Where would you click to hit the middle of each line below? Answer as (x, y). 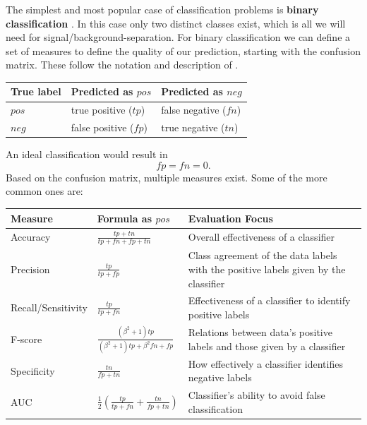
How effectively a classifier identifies (265, 363)
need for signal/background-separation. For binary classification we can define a (178, 37)
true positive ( (102, 110)
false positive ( (102, 127)
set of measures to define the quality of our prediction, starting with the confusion (183, 50)
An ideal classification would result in (87, 154)
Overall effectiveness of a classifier (261, 237)
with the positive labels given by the (267, 269)
